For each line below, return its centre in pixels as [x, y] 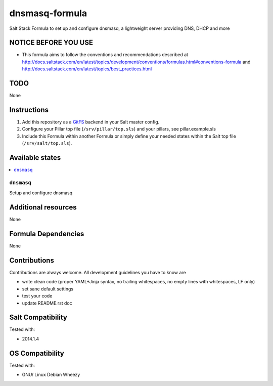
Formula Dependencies [47, 233]
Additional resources [43, 207]
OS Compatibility [37, 353]
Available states [35, 158]
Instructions [29, 110]
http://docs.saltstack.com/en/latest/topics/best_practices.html [87, 69]
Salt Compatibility [38, 317]
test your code [37, 296]
